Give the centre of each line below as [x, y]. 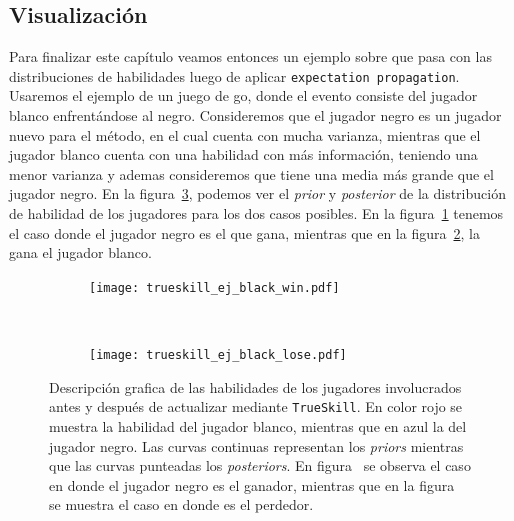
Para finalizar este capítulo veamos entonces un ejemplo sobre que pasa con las [250, 56]
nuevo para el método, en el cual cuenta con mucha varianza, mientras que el [245, 134]
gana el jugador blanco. [80, 252]
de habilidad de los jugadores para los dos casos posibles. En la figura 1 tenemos [256, 213]
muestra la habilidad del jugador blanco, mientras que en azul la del [258, 425]
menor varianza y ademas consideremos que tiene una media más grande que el [251, 173]
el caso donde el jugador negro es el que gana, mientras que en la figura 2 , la [244, 232]
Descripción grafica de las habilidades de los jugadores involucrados [255, 386]
